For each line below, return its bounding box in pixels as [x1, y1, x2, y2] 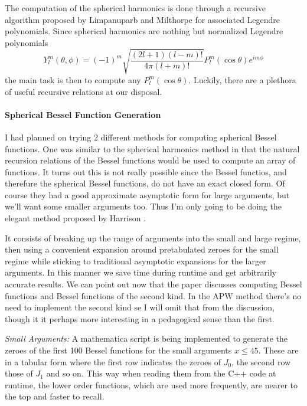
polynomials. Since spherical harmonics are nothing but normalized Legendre [5, 25, 283, 37]
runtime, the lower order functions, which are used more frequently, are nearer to [5, 378, 298, 391]
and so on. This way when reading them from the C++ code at [46, 367, 276, 379]
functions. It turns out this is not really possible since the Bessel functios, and [5, 165, 287, 178]
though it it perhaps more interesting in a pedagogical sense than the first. [5, 312, 275, 325]
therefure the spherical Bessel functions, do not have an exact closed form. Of [5, 177, 285, 189]
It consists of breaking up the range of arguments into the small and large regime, [5, 231, 301, 244]
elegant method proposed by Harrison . [5, 212, 146, 224]
